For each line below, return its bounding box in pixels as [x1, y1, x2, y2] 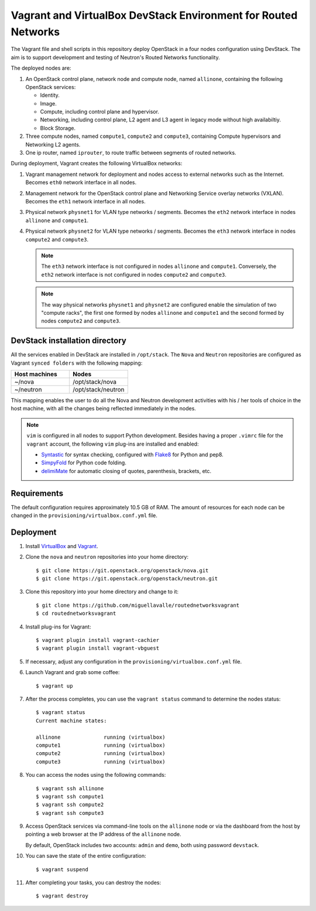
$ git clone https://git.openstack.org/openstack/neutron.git [36, 575, 218, 582]
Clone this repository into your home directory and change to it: [25, 588, 178, 595]
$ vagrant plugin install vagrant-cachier [36, 637, 160, 644]
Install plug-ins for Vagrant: [25, 623, 91, 630]
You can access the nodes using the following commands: [25, 771, 166, 779]
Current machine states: [36, 717, 107, 724]
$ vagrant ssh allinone [36, 785, 104, 791]
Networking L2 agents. [25, 141, 81, 148]
